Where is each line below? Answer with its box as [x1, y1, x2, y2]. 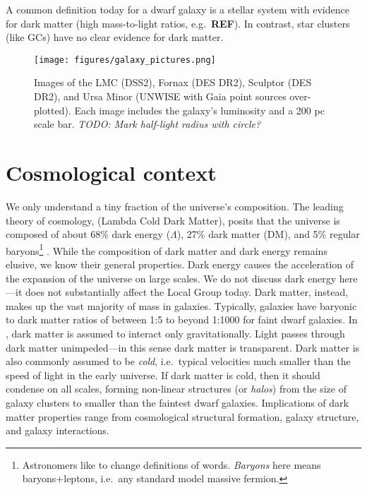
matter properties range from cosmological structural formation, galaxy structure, [6, 409, 359, 424]
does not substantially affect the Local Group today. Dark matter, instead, [25, 285, 349, 299]
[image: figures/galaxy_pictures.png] [34, 54, 216, 65]
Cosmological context [6, 158, 217, 186]
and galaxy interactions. [6, 423, 109, 438]
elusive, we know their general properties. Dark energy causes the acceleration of [6, 256, 354, 271]
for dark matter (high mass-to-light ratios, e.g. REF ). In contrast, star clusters [6, 16, 350, 30]
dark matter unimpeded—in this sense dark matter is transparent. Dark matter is [6, 340, 360, 354]
